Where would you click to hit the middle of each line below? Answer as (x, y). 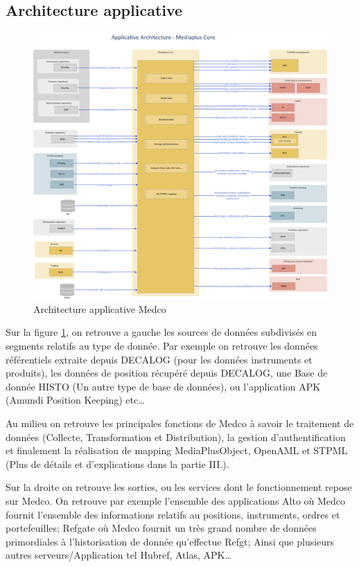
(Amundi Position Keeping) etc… (75, 400)
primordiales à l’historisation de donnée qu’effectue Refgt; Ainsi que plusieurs (170, 541)
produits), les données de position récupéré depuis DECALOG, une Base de (167, 373)
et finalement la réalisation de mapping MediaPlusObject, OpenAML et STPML (177, 450)
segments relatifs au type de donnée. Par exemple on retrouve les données (162, 346)
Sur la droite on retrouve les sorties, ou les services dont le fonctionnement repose (179, 487)
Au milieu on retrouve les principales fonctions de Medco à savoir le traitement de (180, 423)
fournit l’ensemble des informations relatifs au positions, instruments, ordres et (173, 514)
